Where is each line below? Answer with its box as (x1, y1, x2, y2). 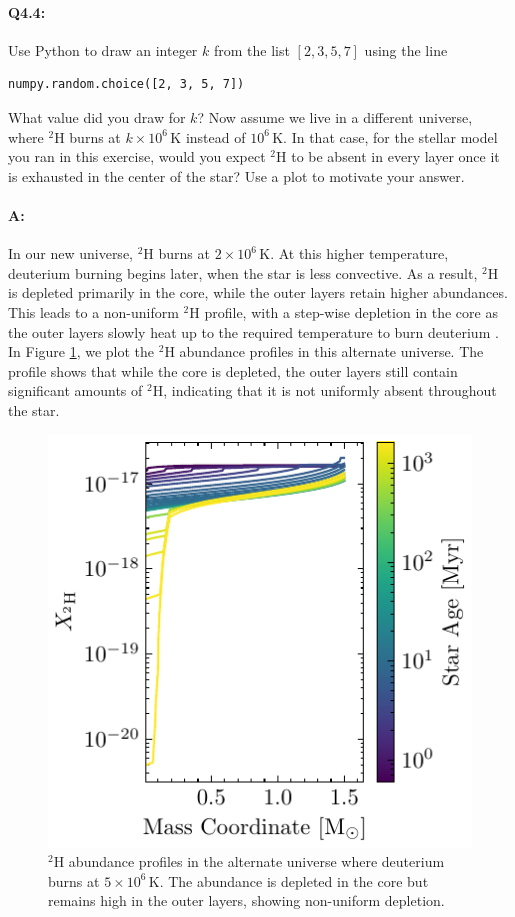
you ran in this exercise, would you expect (8, 146, 266, 167)
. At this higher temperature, (270, 243, 449, 264)
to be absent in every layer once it (291, 146, 500, 167)
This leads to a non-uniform (8, 301, 179, 322)
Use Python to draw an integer (8, 39, 198, 60)
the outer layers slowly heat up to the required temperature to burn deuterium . (8, 321, 499, 342)
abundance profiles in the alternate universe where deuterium (68, 851, 445, 872)
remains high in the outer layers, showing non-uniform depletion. (48, 890, 445, 911)
